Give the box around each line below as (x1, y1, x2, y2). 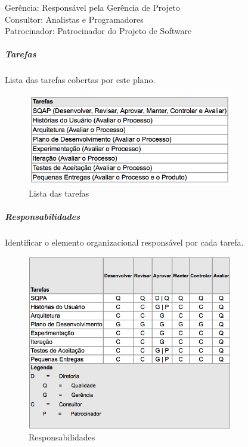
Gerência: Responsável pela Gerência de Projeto (5, 1, 180, 13)
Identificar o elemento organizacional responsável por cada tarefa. (5, 235, 244, 248)
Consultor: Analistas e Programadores (5, 13, 144, 25)
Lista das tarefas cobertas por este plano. (5, 74, 156, 86)
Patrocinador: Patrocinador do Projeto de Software (5, 25, 192, 37)
